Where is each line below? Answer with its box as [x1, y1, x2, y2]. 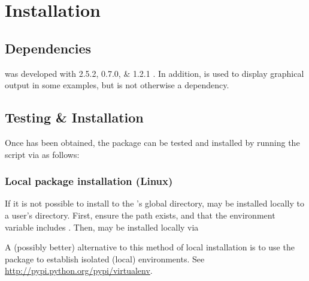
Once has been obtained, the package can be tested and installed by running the [5, 136, 300, 148]
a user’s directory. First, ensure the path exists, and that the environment [5, 208, 275, 221]
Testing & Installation [5, 108, 144, 127]
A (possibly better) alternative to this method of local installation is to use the [5, 241, 295, 253]
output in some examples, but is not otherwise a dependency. [5, 79, 229, 91]
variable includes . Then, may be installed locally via [5, 220, 199, 233]
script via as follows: [5, 148, 80, 160]
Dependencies [5, 38, 92, 57]
